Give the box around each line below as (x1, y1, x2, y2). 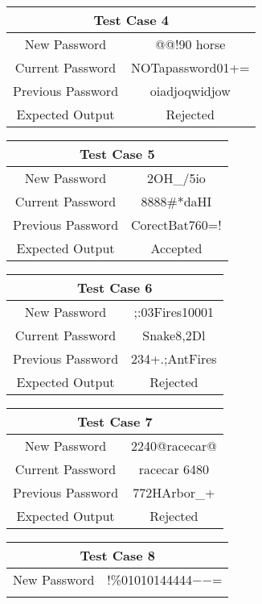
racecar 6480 (138, 460, 209, 478)
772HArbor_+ (133, 483, 215, 502)
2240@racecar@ (131, 436, 217, 455)
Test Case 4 (93, 10, 169, 29)
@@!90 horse (155, 35, 226, 53)
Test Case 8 (80, 546, 155, 564)
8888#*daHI (141, 192, 212, 210)
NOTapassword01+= (131, 58, 250, 77)
